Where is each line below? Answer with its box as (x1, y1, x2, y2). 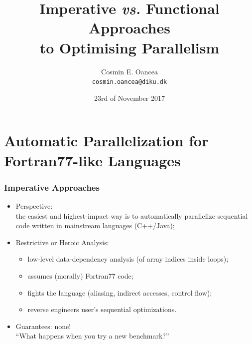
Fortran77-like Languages (4, 150, 181, 170)
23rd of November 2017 (94, 92, 165, 103)
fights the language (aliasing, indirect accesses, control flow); (27, 287, 212, 298)
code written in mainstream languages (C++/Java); (15, 220, 175, 231)
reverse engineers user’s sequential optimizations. (27, 304, 177, 315)
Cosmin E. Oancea (101, 66, 158, 76)
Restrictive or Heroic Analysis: (15, 237, 109, 247)
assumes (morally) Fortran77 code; (27, 270, 133, 281)
